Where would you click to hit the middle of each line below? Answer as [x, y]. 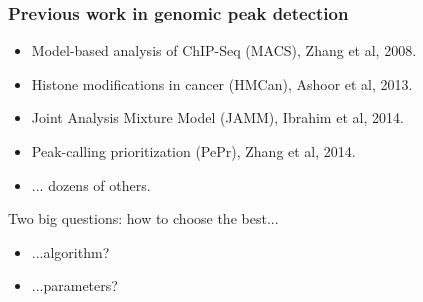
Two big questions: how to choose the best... [143, 218]
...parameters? [74, 285]
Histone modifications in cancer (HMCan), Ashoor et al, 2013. [222, 83]
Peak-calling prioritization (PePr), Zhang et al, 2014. [193, 151]
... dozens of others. [91, 184]
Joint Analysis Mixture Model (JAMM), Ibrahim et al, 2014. [217, 117]
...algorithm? [70, 251]
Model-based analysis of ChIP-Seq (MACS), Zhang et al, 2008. [224, 50]
